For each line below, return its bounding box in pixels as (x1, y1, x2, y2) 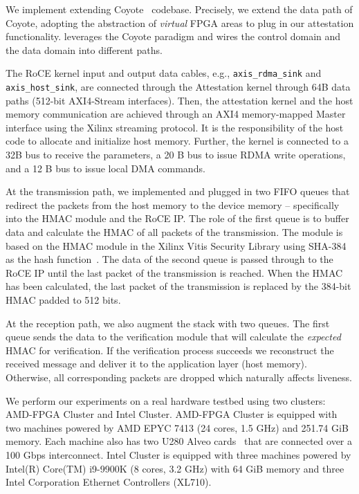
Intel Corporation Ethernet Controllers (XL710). (6, 475, 212, 489)
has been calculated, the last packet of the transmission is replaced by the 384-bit (6, 279, 351, 293)
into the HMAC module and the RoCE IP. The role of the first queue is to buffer (6, 211, 349, 226)
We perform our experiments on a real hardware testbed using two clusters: (6, 393, 326, 408)
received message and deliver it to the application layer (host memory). (6, 356, 307, 371)
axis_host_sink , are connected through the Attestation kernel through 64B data (6, 80, 351, 94)
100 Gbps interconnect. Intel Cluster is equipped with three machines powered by (6, 447, 351, 461)
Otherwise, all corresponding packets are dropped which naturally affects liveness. (6, 369, 352, 384)
